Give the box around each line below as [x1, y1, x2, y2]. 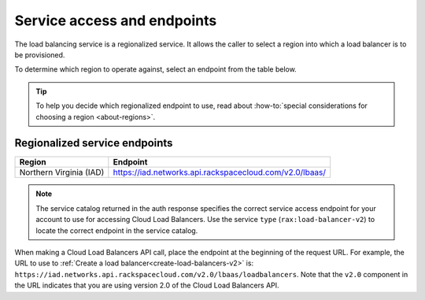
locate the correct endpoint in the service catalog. [35, 225, 198, 235]
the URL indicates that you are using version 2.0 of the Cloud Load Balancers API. [14, 280, 279, 291]
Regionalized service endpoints [14, 136, 173, 150]
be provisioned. [14, 50, 65, 59]
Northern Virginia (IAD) [19, 167, 105, 178]
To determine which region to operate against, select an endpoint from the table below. [14, 65, 297, 74]
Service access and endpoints [14, 12, 217, 29]
